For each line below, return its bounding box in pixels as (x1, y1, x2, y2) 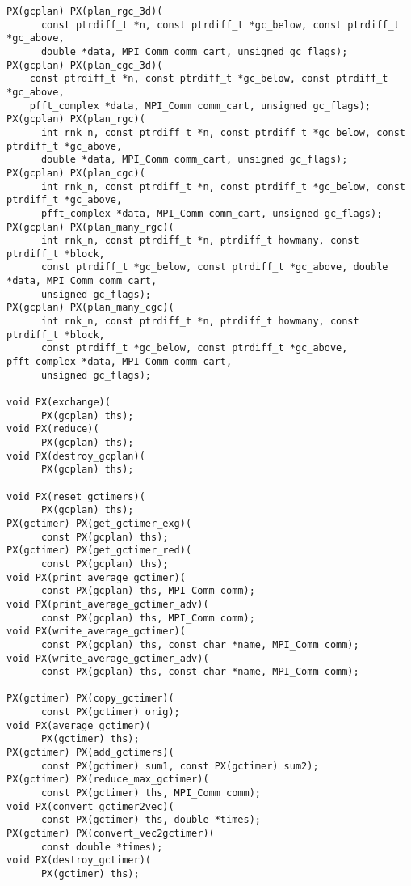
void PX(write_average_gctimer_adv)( (6, 652, 209, 664)
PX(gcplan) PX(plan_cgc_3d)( (6, 59, 163, 71)
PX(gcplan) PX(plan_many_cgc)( (6, 302, 174, 314)
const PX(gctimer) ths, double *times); (40, 814, 261, 826)
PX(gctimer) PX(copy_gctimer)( (6, 693, 174, 705)
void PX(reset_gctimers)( (6, 490, 145, 502)
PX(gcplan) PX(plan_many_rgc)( (6, 221, 174, 233)
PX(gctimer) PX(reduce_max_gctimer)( (6, 774, 209, 786)
